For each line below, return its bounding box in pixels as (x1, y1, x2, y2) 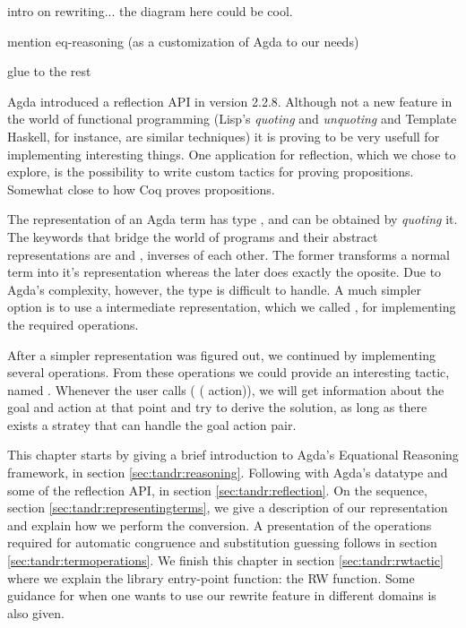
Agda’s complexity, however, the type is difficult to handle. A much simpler (7, 280, 421, 298)
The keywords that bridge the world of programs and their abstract (7, 227, 378, 245)
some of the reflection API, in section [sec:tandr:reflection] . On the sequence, (7, 480, 427, 499)
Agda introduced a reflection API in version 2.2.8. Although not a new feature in (7, 91, 453, 110)
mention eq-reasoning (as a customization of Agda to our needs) (7, 31, 359, 50)
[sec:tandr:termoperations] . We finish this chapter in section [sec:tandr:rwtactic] (7, 551, 444, 570)
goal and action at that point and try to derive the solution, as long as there (7, 398, 427, 417)
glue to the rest (7, 62, 91, 81)
